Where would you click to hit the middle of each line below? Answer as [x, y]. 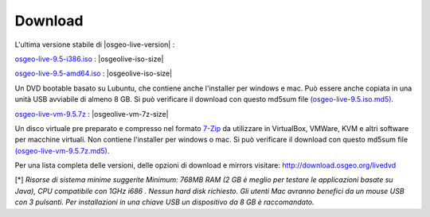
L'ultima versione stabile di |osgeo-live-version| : [95, 45]
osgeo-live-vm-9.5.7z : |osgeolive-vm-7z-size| [92, 114]
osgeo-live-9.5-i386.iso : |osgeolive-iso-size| [89, 59]
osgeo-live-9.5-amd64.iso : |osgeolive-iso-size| [94, 74]
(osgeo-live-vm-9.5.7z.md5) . [62, 150]
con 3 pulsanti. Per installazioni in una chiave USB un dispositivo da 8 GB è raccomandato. [164, 202]
